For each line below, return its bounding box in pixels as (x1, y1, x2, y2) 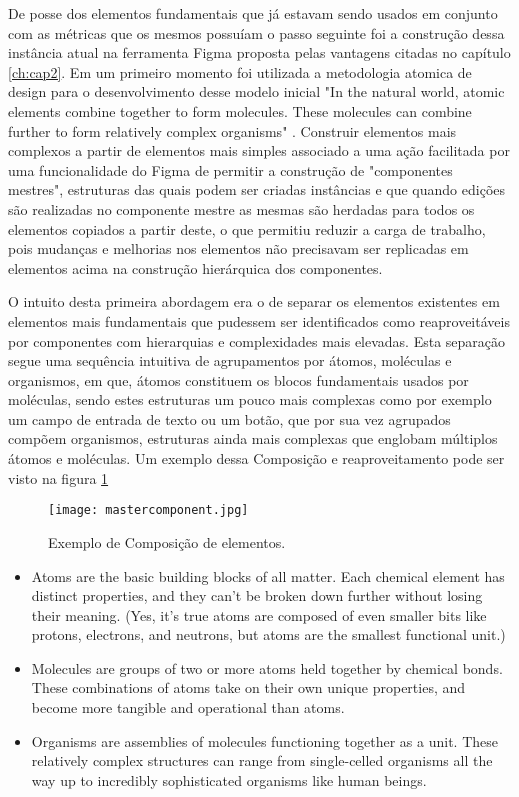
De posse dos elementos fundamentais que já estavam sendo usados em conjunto (8, 3, 498, 23)
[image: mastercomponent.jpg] (48, 503, 249, 518)
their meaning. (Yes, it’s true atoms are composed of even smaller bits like (31, 604, 487, 625)
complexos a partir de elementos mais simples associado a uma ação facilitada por (8, 140, 510, 161)
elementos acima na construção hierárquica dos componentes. (8, 257, 383, 278)
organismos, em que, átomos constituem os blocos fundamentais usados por (8, 369, 469, 390)
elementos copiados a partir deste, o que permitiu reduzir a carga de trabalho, (8, 218, 486, 239)
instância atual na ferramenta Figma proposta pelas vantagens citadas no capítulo (8, 42, 511, 63)
